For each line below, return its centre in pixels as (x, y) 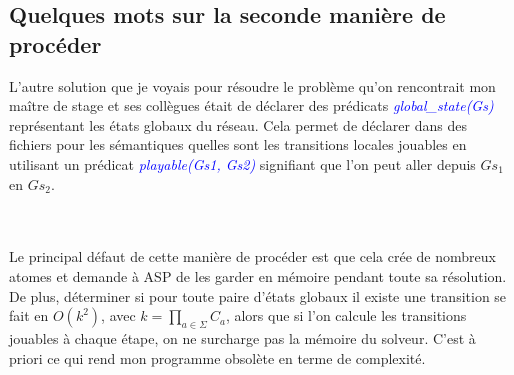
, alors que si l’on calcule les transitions (346, 315)
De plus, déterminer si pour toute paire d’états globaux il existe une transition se (258, 295)
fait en (29, 315)
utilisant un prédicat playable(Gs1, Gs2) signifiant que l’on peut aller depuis (242, 163)
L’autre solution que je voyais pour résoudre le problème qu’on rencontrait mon (252, 85)
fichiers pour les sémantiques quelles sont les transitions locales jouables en (238, 144)
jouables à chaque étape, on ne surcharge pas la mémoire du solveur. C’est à (242, 337)
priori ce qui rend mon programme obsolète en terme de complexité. (217, 357)
